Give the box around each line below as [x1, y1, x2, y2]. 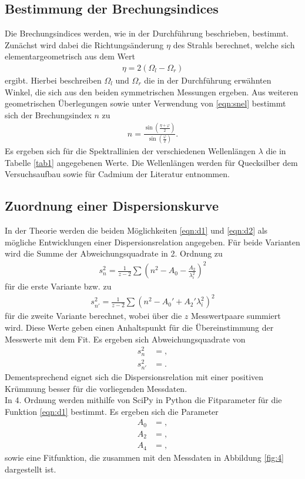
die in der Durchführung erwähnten [144, 74, 272, 87]
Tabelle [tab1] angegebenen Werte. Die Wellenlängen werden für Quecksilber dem [5, 156, 298, 168]
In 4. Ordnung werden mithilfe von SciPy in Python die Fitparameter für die [5, 394, 282, 406]
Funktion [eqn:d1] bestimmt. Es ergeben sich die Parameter [5, 405, 219, 417]
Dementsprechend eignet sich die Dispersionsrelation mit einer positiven [5, 371, 264, 383]
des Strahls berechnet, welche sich [173, 38, 295, 51]
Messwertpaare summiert [191, 310, 281, 322]
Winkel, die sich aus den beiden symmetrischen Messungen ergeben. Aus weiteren [5, 85, 299, 98]
